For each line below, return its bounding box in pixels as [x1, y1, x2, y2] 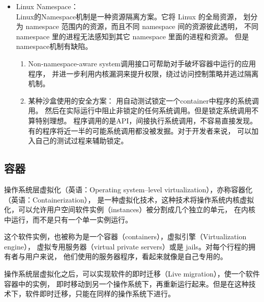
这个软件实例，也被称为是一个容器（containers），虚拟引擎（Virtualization [4, 231, 247, 242]
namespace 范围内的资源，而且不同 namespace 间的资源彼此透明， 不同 [25, 21, 258, 32]
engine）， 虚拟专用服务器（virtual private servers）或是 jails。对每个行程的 [4, 241, 248, 251]
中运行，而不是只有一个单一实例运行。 [4, 214, 132, 224]
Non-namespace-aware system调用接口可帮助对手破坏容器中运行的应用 [28, 58, 256, 68]
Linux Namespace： [16, 1, 78, 11]
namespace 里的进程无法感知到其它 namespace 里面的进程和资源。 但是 [16, 31, 249, 41]
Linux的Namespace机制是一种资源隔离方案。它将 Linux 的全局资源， [16, 11, 241, 21]
